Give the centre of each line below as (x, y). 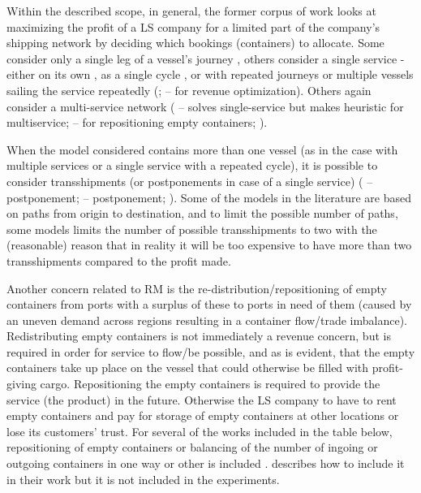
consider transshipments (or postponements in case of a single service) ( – (190, 181)
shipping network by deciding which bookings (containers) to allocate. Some (195, 43)
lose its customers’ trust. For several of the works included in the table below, (200, 431)
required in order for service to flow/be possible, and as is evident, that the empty (211, 351)
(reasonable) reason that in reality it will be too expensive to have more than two (209, 245)
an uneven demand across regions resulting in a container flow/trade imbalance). (207, 320)
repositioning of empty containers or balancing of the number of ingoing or (192, 447)
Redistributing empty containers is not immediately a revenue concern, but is (199, 336)
